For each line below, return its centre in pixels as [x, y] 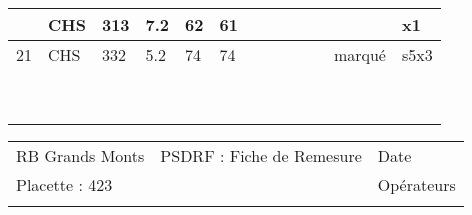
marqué [359, 54]
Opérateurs [416, 184]
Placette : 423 [64, 184]
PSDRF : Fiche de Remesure [261, 155]
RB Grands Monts [80, 155]
